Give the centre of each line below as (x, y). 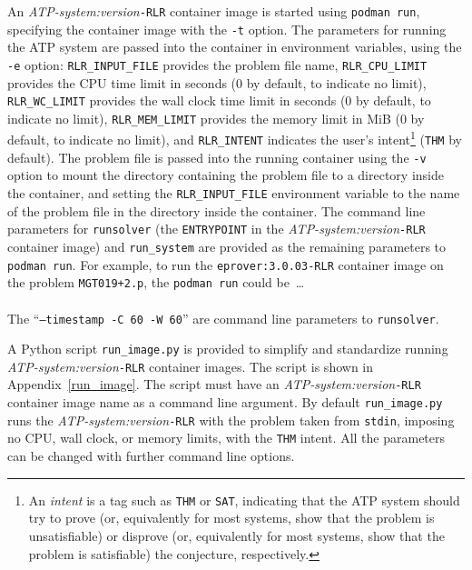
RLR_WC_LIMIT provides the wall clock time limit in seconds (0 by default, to (219, 100)
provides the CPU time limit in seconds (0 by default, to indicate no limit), (217, 82)
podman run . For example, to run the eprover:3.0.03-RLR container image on (226, 264)
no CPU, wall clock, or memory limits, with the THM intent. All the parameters (226, 438)
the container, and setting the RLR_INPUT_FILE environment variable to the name (234, 193)
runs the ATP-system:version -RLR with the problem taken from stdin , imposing (231, 420)
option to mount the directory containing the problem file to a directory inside (226, 175)
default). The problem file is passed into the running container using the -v (217, 157)
